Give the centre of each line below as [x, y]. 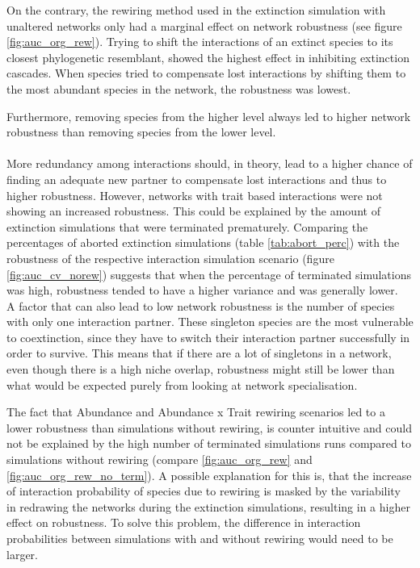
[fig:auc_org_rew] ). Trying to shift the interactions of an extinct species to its [200, 42]
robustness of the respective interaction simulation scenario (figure [170, 258]
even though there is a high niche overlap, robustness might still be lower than [201, 369]
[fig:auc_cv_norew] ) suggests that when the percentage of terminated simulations [209, 274]
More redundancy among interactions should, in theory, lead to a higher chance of [210, 163]
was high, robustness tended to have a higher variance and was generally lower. [202, 290]
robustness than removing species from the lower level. [141, 132]
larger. [22, 554]
